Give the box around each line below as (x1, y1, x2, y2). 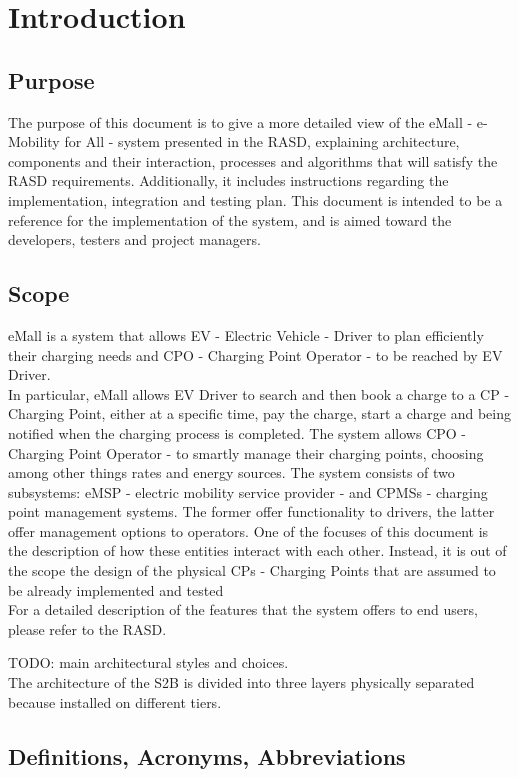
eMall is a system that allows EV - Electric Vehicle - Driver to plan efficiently (8, 324, 484, 345)
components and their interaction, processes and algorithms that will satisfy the (8, 150, 498, 171)
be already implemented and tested (8, 579, 224, 600)
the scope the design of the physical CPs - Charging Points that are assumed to (8, 560, 496, 581)
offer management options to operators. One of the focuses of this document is (8, 520, 489, 541)
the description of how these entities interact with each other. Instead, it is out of (8, 540, 507, 561)
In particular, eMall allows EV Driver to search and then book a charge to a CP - (8, 383, 510, 404)
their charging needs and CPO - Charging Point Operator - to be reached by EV (8, 344, 503, 365)
